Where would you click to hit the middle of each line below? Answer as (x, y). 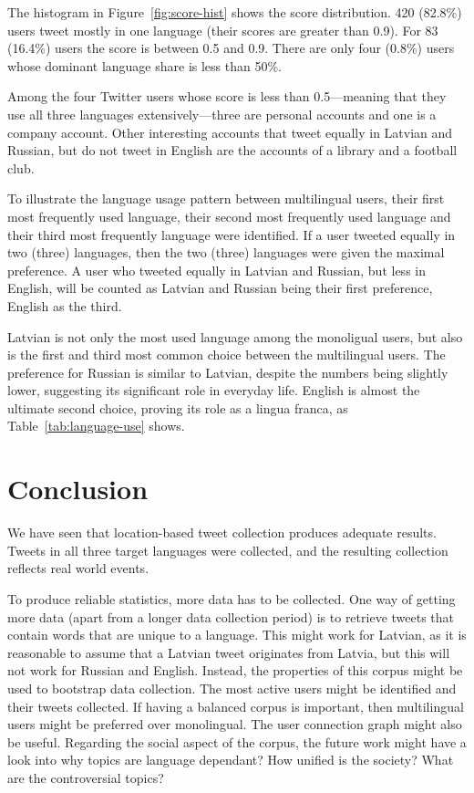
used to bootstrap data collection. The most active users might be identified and (232, 688)
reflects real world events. (78, 568)
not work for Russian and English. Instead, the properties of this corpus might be (235, 670)
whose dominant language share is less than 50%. (145, 65)
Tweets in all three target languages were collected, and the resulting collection (228, 550)
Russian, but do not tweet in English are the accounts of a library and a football (232, 150)
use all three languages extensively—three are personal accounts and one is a (222, 114)
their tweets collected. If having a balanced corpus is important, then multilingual (236, 706)
